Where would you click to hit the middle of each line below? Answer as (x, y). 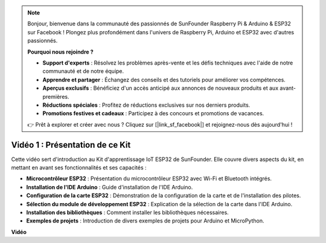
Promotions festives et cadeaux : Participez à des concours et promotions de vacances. (153, 113)
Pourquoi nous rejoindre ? (60, 52)
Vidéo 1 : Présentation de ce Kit (71, 145)
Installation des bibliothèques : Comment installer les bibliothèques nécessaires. (127, 212)
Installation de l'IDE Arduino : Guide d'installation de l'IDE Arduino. (110, 187)
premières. (56, 96)
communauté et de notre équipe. (83, 71)
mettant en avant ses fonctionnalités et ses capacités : (79, 167)
